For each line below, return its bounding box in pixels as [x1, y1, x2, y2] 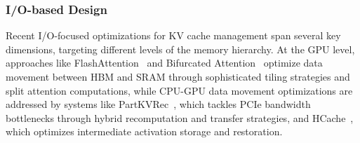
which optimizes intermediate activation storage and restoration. [6, 124, 283, 139]
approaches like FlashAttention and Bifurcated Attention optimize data [6, 55, 323, 70]
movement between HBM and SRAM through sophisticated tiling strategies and [6, 69, 350, 83]
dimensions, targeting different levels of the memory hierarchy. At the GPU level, [6, 41, 355, 56]
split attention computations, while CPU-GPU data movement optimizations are [6, 83, 353, 97]
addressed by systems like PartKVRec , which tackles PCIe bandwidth [6, 97, 311, 111]
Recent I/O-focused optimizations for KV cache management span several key [6, 28, 341, 43]
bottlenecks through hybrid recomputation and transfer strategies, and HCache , [6, 110, 354, 125]
